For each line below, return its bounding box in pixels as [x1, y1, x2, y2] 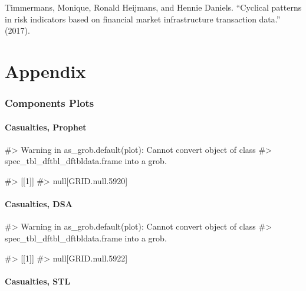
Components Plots [5, 96, 94, 110]
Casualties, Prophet [5, 120, 87, 133]
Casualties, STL [5, 274, 71, 287]
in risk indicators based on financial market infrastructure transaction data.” [5, 12, 281, 25]
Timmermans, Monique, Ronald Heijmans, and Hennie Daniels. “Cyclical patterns [5, 1, 302, 13]
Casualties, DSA [5, 198, 73, 210]
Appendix [5, 58, 86, 83]
